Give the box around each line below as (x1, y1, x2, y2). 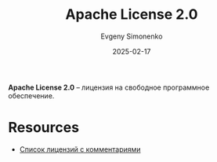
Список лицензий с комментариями (19, 144, 141, 154)
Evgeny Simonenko (100, 31, 163, 41)
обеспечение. (8, 90, 55, 100)
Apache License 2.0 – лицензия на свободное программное (8, 83, 210, 92)
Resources (8, 119, 80, 137)
